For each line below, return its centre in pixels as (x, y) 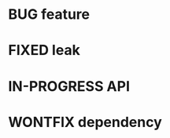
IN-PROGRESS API (69, 86)
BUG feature (49, 15)
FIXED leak (44, 51)
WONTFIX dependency (85, 122)
